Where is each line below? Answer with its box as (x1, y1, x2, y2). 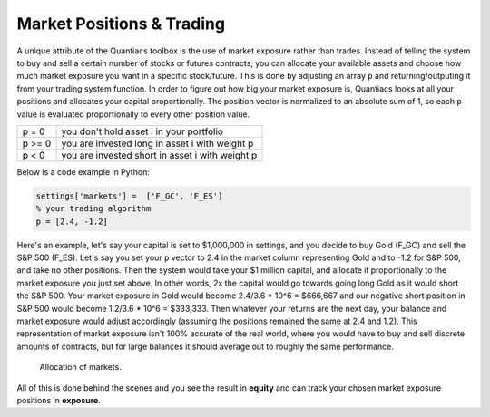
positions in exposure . (16, 394, 102, 405)
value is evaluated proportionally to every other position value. (16, 109, 250, 120)
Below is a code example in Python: (16, 166, 150, 177)
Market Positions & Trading (16, 14, 226, 34)
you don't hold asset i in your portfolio (61, 125, 224, 138)
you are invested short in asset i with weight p (61, 149, 258, 161)
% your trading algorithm (35, 204, 152, 214)
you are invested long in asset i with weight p (61, 137, 254, 150)
